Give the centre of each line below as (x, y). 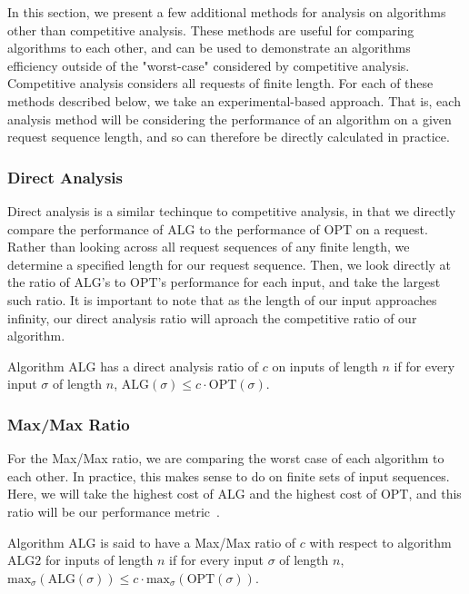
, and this (435, 494)
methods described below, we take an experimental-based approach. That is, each (234, 100)
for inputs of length (99, 560)
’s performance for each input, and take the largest (299, 282)
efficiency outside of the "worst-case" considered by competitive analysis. (209, 65)
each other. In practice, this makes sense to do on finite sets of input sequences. (229, 475)
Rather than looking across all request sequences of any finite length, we (209, 247)
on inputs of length (325, 366)
